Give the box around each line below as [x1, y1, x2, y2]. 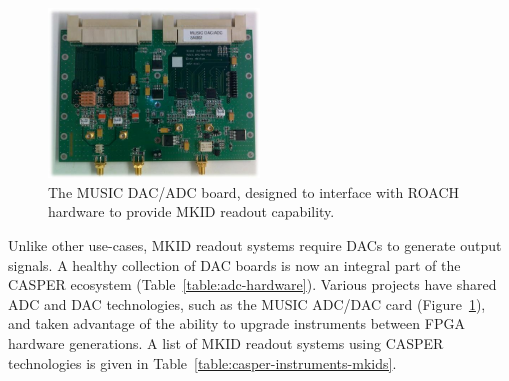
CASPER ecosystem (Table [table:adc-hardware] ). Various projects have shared [8, 274, 497, 295]
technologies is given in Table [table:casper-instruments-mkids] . [8, 352, 397, 373]
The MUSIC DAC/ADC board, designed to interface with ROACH [48, 181, 459, 202]
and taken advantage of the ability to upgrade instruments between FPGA [8, 313, 465, 334]
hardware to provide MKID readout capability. [48, 201, 335, 222]
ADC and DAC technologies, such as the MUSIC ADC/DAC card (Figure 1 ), [8, 293, 486, 314]
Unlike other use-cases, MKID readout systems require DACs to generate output [8, 234, 502, 255]
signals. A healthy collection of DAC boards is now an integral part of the [8, 254, 461, 275]
